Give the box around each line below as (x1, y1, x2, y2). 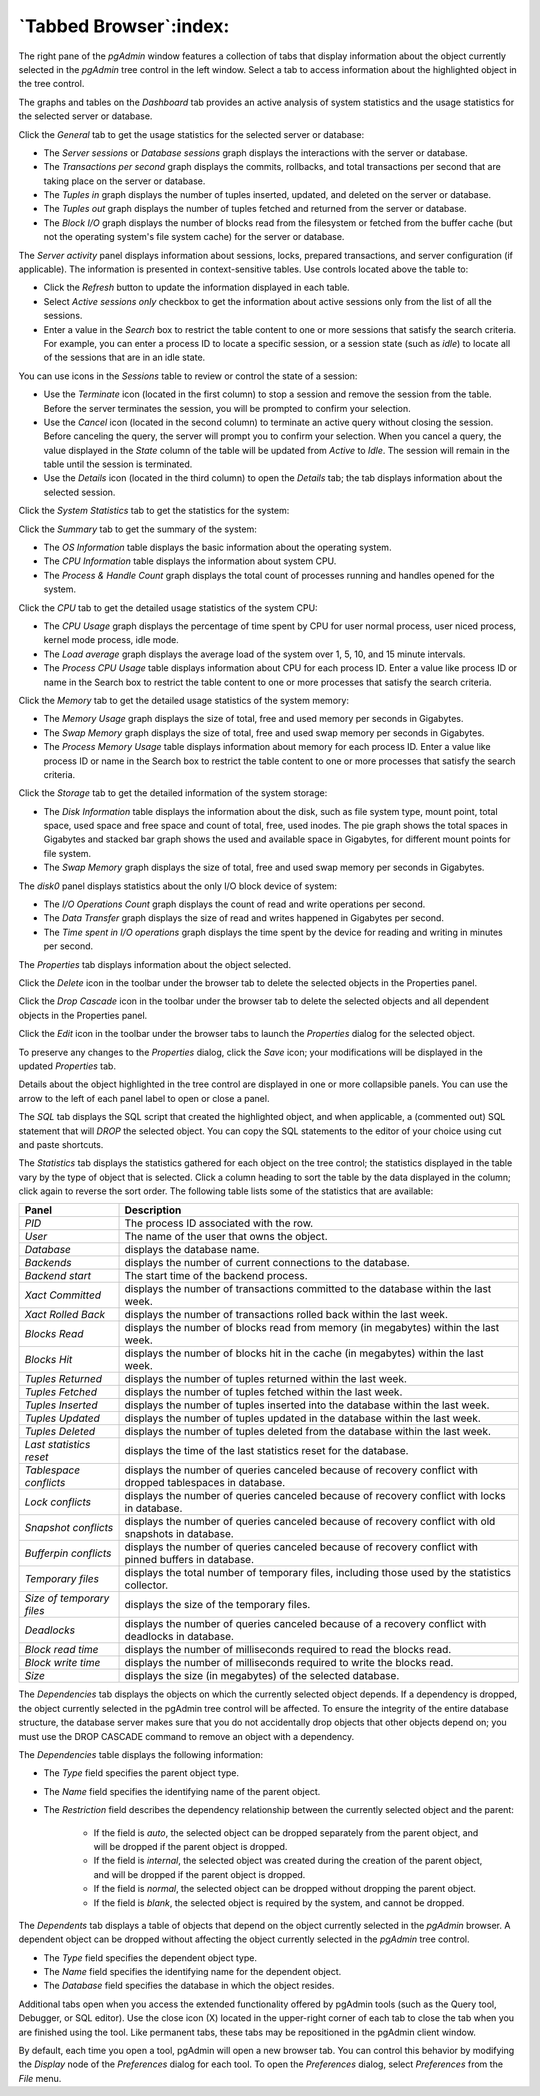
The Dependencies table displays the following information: (18, 1749, 264, 1761)
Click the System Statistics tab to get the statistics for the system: (18, 505, 290, 517)
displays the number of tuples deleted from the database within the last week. (124, 1425, 492, 1439)
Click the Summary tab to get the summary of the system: (18, 523, 257, 535)
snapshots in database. (124, 1527, 234, 1541)
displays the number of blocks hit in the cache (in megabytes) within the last (124, 1346, 484, 1360)
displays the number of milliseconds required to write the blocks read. (124, 1656, 454, 1670)
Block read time (24, 1643, 99, 1657)
